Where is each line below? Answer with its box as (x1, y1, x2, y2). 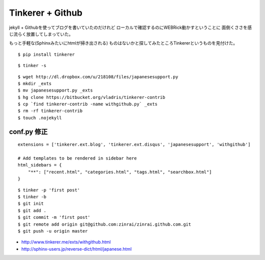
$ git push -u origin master (18, 228, 88, 234)
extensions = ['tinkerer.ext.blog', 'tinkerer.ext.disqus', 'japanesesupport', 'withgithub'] (18, 142, 251, 147)
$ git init (18, 201, 44, 207)
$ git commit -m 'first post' (18, 214, 91, 220)
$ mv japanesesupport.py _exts (18, 88, 93, 93)
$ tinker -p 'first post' (18, 187, 80, 193)
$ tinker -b (18, 194, 47, 199)
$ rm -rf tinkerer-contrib (18, 108, 83, 114)
